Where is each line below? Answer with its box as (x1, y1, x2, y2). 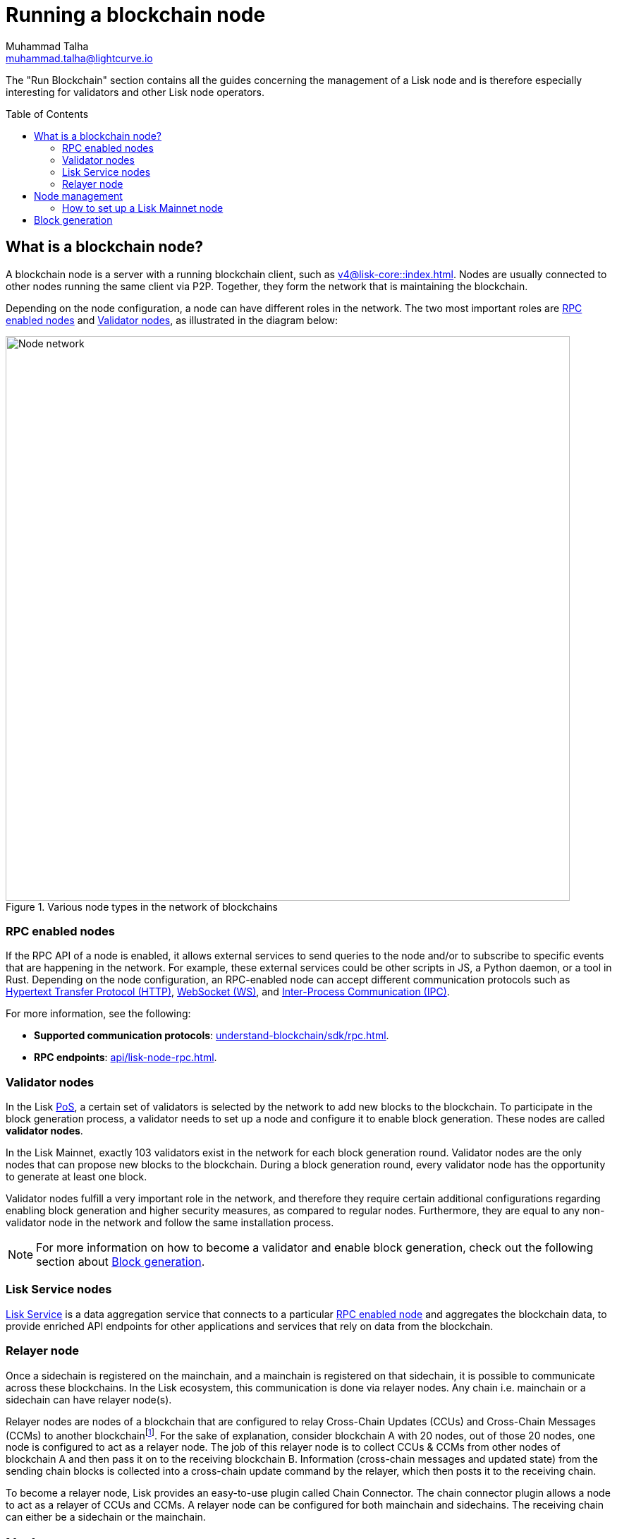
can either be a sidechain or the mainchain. (6, 1511, 206, 1523)
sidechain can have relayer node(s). (6, 1393, 172, 1406)
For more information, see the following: (6, 1007, 191, 1020)
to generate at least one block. (6, 1170, 147, 1183)
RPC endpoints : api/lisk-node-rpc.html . (34, 1051, 217, 1064)
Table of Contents (6, 107, 89, 120)
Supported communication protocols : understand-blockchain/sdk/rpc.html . (34, 1029, 389, 1042)
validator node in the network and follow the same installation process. (6, 1216, 334, 1229)
